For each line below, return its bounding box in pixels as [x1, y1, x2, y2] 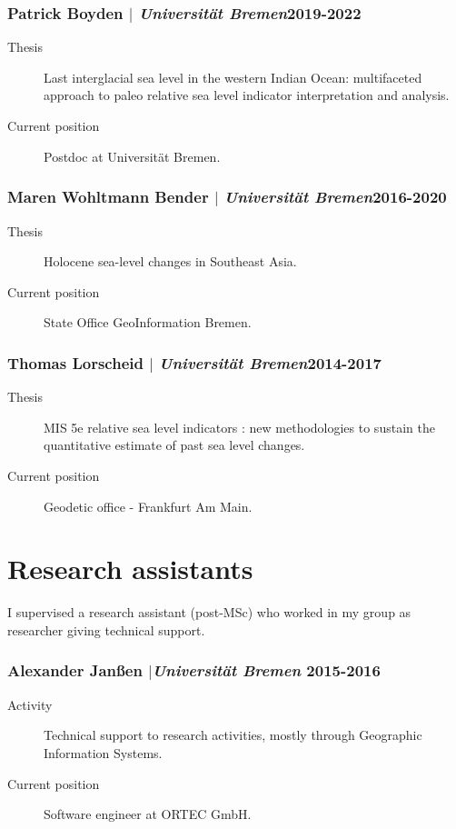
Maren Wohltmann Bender [7, 185, 209, 208]
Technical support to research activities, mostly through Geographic [44, 725, 422, 744]
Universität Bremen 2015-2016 [152, 659, 381, 682]
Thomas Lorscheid [7, 351, 144, 374]
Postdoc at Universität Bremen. [44, 146, 221, 165]
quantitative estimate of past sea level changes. [44, 435, 305, 454]
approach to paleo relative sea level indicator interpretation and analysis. [44, 85, 450, 105]
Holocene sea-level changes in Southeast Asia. [44, 252, 297, 271]
